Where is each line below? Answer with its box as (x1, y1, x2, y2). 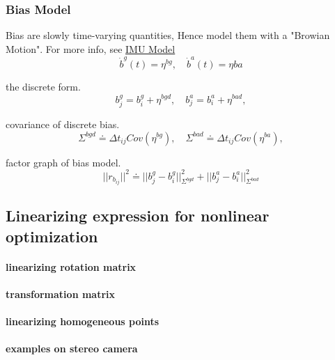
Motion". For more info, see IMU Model (6, 41, 176, 56)
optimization (6, 225, 98, 246)
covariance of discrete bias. (6, 116, 120, 131)
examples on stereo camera (6, 341, 138, 356)
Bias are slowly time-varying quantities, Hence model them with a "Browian (6, 28, 330, 42)
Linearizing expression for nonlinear (6, 205, 270, 226)
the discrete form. (6, 79, 81, 94)
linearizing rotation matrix (6, 259, 137, 274)
